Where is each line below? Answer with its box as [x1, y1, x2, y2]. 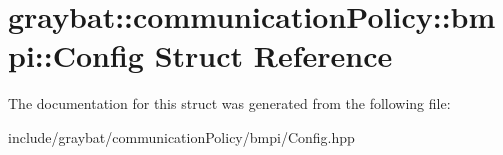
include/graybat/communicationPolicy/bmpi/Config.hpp [8, 126, 355, 147]
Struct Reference [154, 35, 393, 76]
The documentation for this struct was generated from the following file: [8, 93, 451, 114]
